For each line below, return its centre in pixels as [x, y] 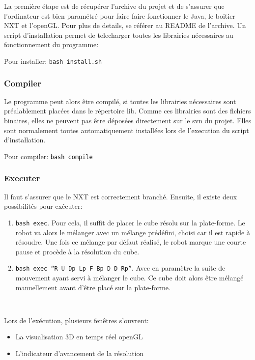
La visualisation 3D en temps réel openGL [79, 337]
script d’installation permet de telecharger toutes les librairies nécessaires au [119, 35]
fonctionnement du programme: [51, 44]
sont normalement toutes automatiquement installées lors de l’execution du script [127, 130]
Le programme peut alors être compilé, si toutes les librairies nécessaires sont [120, 101]
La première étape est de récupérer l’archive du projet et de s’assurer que [114, 6]
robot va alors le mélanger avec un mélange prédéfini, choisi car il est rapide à [133, 232]
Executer [22, 178]
